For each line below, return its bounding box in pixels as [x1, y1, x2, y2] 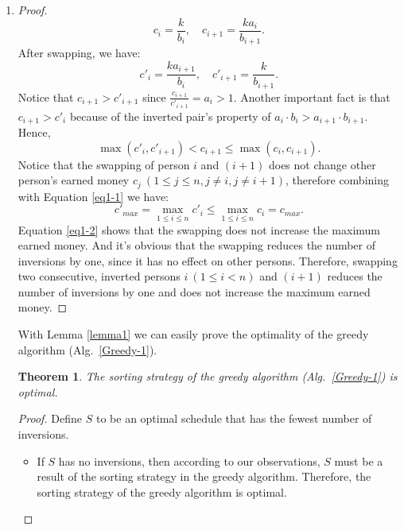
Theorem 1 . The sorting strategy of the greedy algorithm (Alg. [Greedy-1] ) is [17, 368, 398, 385]
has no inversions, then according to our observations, [58, 452, 320, 469]
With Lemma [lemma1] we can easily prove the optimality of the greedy [17, 326, 369, 342]
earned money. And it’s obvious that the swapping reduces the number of [17, 237, 376, 253]
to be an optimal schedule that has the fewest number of [95, 410, 372, 427]
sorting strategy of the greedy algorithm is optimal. [37, 483, 287, 500]
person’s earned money [17, 172, 130, 188]
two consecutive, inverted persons [17, 268, 181, 284]
